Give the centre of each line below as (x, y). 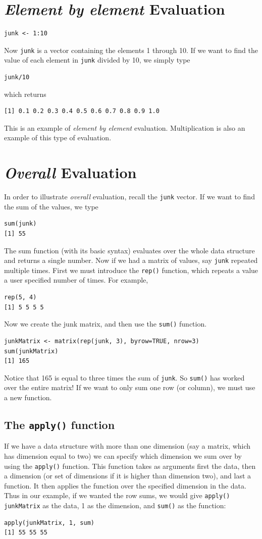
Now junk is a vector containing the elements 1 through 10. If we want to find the (131, 50)
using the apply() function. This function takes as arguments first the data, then (130, 466)
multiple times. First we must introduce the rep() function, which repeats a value (131, 270)
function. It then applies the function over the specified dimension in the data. (125, 485)
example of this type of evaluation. (58, 138)
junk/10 (17, 77)
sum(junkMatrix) (31, 351)
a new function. (28, 397)
